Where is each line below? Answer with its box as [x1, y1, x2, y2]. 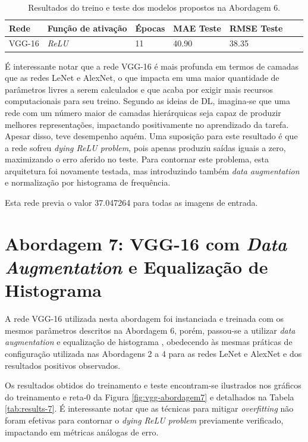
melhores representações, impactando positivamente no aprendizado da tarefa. [5, 118, 289, 130]
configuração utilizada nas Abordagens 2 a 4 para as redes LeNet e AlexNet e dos [5, 347, 302, 359]
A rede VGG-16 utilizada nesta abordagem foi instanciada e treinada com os [5, 312, 284, 325]
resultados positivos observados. [5, 359, 121, 371]
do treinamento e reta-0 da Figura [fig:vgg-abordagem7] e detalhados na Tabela [5, 390, 294, 403]
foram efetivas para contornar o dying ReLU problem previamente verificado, [5, 413, 284, 426]
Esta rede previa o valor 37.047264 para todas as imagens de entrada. [5, 196, 258, 209]
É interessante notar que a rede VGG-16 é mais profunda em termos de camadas [5, 59, 299, 72]
